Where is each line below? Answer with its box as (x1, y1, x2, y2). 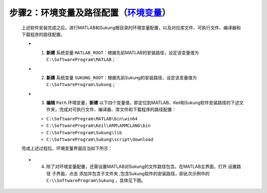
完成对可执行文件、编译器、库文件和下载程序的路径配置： (59, 107, 177, 113)
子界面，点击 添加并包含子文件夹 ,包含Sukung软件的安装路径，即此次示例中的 (51, 170, 210, 176)
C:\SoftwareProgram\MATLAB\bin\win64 (46, 116, 138, 121)
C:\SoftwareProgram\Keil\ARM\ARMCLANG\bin (46, 123, 151, 128)
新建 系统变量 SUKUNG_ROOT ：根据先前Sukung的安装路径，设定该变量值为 (46, 75, 197, 80)
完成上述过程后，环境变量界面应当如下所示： (21, 146, 113, 152)
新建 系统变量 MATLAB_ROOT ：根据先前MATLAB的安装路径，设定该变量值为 (46, 49, 199, 55)
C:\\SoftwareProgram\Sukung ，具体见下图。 (46, 177, 146, 183)
